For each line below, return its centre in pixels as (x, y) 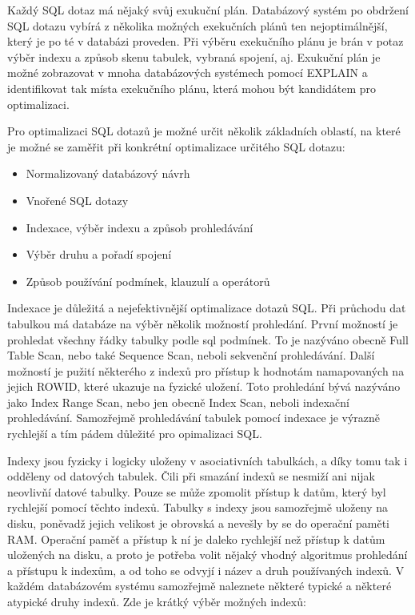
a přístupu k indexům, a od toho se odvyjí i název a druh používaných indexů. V (206, 570)
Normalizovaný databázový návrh (108, 173)
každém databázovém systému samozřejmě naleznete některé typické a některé (200, 586)
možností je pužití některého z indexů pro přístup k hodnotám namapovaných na (206, 370)
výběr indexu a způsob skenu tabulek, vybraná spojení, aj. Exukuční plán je (194, 56)
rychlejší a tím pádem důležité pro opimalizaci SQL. (135, 434)
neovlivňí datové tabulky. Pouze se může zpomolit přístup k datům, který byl (197, 491)
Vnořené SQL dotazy (77, 200)
